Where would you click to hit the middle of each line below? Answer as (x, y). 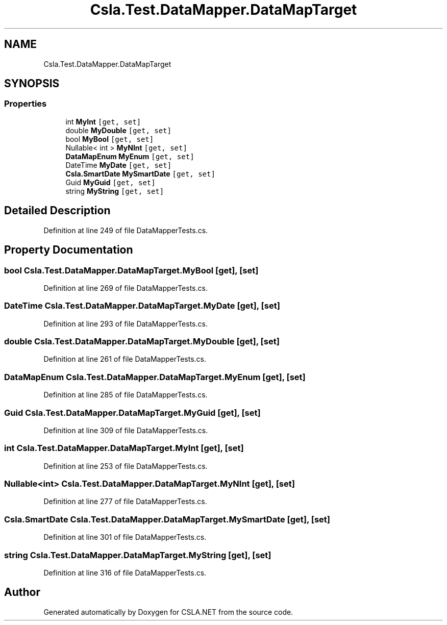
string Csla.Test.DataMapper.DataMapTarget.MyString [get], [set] (138, 555)
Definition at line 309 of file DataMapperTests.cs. (126, 430)
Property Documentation (69, 250)
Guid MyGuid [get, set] (110, 182)
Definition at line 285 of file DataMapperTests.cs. (126, 395)
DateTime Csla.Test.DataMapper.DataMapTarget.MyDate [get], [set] (142, 306)
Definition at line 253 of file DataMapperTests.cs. (126, 466)
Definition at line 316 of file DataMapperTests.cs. (125, 572)
